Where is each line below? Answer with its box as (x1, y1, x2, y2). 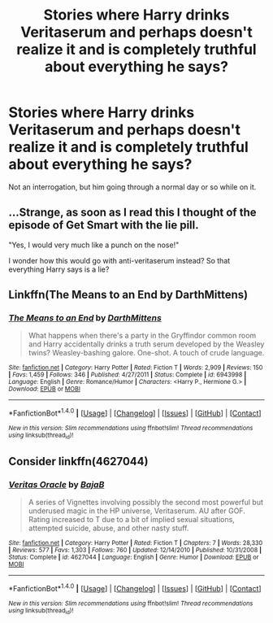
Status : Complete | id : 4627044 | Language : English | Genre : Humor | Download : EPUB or (8, 553, 259, 562)
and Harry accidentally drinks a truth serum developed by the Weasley (28, 339, 265, 349)
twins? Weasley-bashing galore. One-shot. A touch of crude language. (28, 348, 265, 358)
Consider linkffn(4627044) (8, 454, 149, 468)
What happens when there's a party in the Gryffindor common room (28, 331, 257, 341)
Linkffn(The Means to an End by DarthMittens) (8, 288, 249, 302)
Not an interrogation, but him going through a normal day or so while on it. (8, 181, 257, 192)
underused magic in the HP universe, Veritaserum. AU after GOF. (28, 506, 245, 516)
